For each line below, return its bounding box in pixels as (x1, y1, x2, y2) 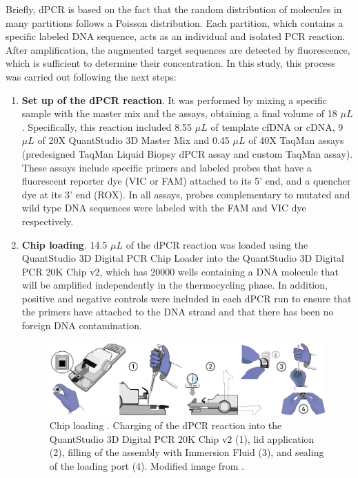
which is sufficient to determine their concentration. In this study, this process (6, 56, 335, 70)
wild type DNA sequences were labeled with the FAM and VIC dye (21, 200, 306, 215)
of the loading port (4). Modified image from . (49, 458, 244, 472)
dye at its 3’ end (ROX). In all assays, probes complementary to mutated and (21, 187, 350, 201)
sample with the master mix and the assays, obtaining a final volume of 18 (21, 106, 337, 121)
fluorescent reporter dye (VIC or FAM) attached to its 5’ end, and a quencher (21, 174, 351, 188)
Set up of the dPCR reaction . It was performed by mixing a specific (21, 92, 328, 107)
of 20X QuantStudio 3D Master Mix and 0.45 (37, 133, 230, 147)
